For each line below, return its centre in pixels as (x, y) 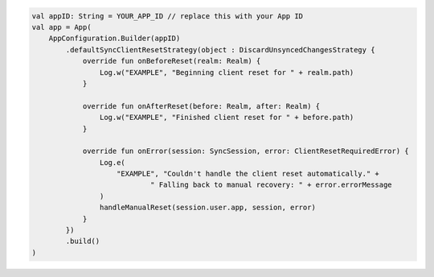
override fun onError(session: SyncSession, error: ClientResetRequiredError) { (246, 151)
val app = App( (61, 27)
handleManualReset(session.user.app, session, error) (208, 208)
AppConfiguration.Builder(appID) (115, 39)
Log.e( (113, 162)
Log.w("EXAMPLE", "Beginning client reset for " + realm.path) (227, 72)
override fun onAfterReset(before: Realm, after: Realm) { (201, 106)
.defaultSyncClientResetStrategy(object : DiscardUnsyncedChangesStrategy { (220, 50)
